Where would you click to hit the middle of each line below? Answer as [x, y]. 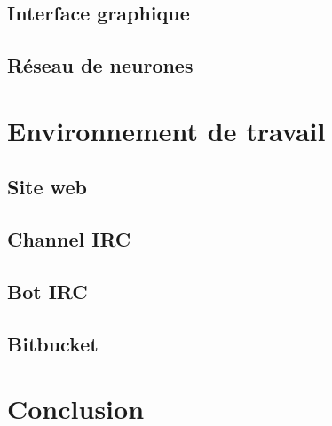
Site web [47, 187]
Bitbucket [53, 343]
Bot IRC [47, 291]
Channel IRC [69, 239]
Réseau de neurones [100, 65]
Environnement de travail [166, 130]
